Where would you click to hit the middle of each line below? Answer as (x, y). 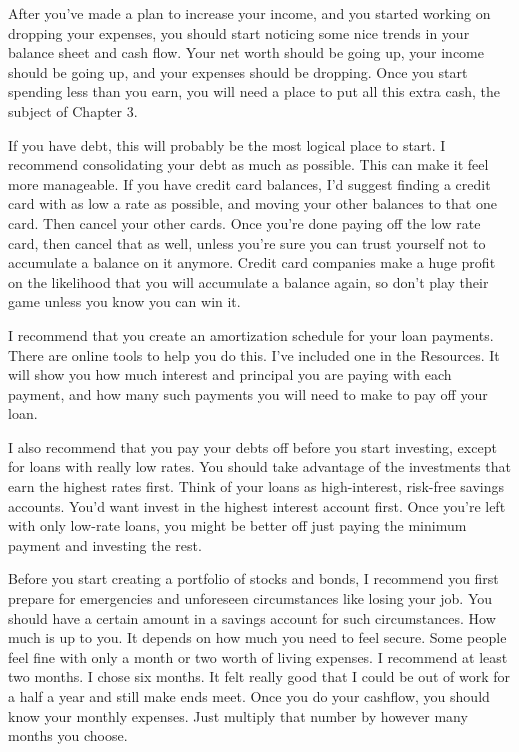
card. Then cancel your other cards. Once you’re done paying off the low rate (244, 222)
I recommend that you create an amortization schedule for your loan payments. (251, 334)
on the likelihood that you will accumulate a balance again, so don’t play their (248, 281)
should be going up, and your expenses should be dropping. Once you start (238, 71)
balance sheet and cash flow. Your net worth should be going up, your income (246, 52)
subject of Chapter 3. (73, 110)
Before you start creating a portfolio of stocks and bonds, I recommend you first (253, 578)
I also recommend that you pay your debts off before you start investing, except (252, 446)
